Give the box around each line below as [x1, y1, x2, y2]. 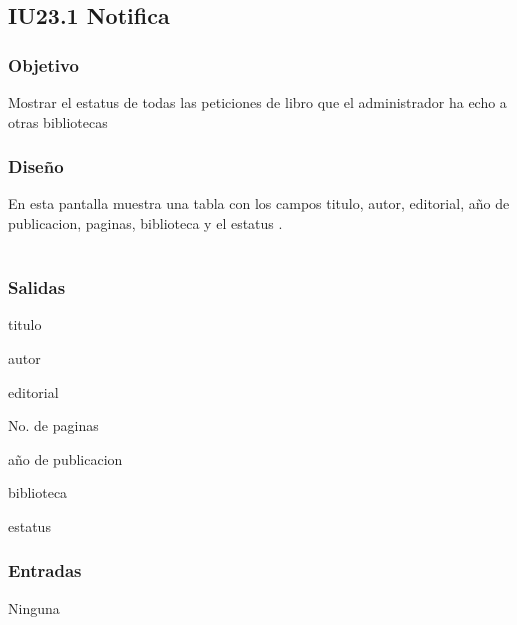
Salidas [8, 275, 66, 300]
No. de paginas [8, 415, 99, 436]
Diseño [8, 154, 64, 179]
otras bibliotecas [8, 111, 108, 132]
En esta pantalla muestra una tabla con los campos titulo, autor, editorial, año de [8, 193, 510, 214]
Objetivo [8, 52, 79, 77]
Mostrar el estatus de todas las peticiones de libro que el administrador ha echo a [8, 92, 507, 112]
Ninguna [8, 597, 60, 618]
